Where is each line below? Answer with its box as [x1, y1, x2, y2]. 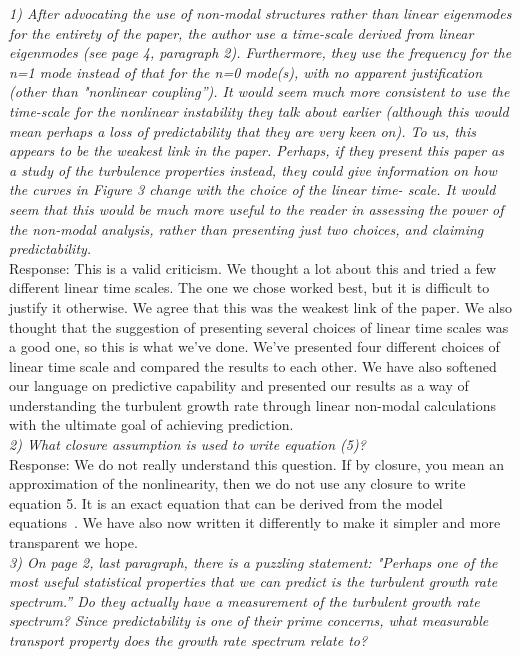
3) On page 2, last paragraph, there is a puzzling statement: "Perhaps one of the [9, 551, 498, 572]
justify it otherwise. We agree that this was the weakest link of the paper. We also [9, 296, 512, 317]
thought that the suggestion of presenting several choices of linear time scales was [9, 316, 509, 337]
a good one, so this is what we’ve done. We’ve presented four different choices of [9, 336, 500, 357]
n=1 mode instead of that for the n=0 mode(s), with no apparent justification [9, 61, 483, 82]
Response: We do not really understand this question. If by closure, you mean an [9, 453, 505, 474]
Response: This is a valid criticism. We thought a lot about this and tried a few [9, 257, 497, 278]
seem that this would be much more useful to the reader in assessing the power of [9, 198, 504, 219]
